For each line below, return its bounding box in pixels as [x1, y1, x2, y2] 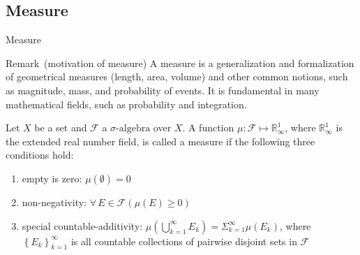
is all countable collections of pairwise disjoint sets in [70, 233, 297, 248]
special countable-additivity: [22, 218, 143, 233]
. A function [182, 120, 234, 135]
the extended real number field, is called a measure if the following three [6, 133, 315, 148]
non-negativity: [22, 194, 87, 209]
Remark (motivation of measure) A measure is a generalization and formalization [6, 55, 354, 70]
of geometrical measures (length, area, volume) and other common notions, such [6, 69, 348, 84]
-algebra [116, 124, 151, 134]
